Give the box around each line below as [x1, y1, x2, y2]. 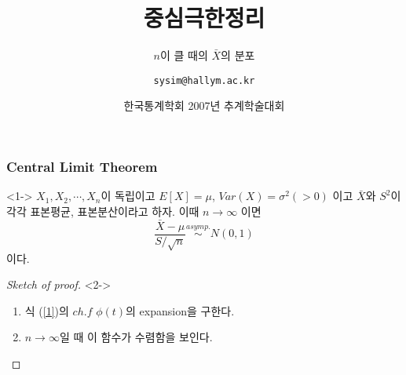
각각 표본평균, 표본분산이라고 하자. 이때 [6, 202, 199, 219]
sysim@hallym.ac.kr [153, 75, 255, 86]
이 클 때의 [159, 47, 208, 64]
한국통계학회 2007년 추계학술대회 [123, 97, 285, 114]
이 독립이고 [101, 187, 155, 204]
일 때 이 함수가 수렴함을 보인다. [59, 329, 213, 345]
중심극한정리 [143, 2, 265, 34]
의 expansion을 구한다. [126, 302, 235, 319]
